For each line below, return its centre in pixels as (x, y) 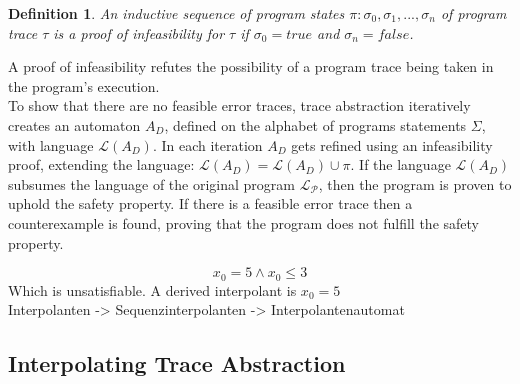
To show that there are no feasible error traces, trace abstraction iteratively (239, 105)
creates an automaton (74, 124)
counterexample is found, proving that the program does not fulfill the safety (243, 222)
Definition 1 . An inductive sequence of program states (176, 13)
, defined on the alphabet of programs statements (315, 124)
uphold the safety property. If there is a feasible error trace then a (210, 203)
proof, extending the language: (101, 164)
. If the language (400, 164)
